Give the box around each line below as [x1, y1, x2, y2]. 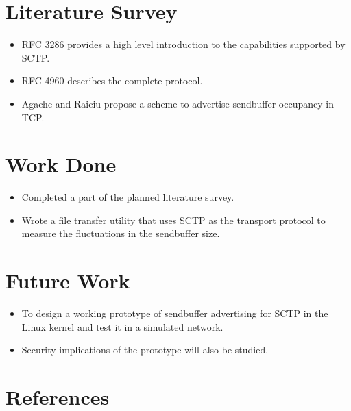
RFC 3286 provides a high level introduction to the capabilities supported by [21, 37, 346, 51]
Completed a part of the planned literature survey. [21, 190, 234, 204]
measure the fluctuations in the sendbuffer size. [21, 226, 220, 240]
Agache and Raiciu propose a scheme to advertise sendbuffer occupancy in [21, 96, 334, 110]
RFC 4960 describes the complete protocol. [21, 73, 203, 88]
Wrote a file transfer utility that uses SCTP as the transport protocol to [21, 212, 326, 227]
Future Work [5, 266, 130, 295]
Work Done [5, 150, 117, 178]
